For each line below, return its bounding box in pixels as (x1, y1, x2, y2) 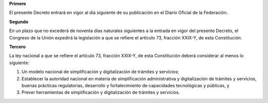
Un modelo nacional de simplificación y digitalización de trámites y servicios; (21, 69, 179, 75)
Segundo (9, 19, 29, 25)
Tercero (9, 43, 26, 49)
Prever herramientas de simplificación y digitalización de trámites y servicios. (21, 89, 180, 96)
